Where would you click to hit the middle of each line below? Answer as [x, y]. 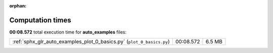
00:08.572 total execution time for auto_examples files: [68, 32]
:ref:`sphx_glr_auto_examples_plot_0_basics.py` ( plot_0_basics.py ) [91, 41]
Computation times [40, 20]
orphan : [18, 6]
